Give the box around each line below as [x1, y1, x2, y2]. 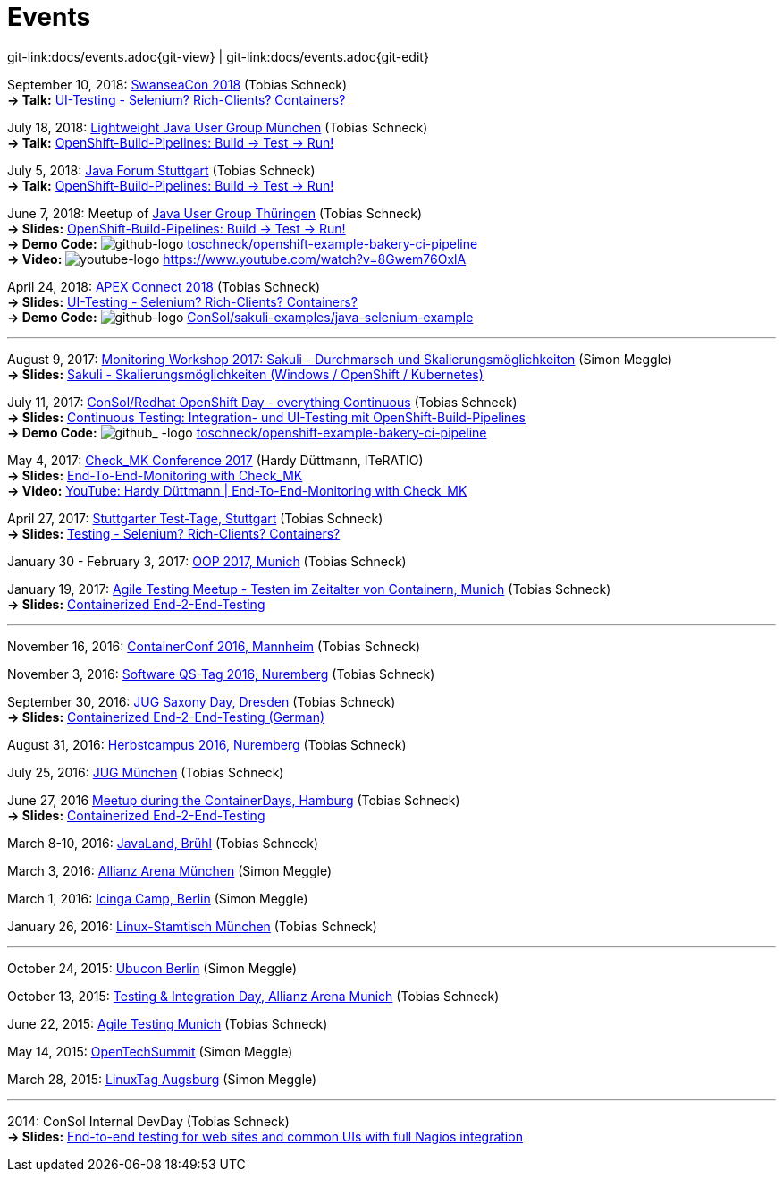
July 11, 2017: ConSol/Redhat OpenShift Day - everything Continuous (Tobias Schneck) [7, 394, 518, 410]
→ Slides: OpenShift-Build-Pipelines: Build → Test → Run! [7, 220, 346, 236]
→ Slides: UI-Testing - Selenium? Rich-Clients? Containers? [7, 293, 358, 310]
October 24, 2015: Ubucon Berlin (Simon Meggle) [7, 960, 298, 976]
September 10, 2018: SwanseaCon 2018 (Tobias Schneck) [7, 76, 348, 92]
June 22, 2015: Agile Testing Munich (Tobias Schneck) [7, 1015, 328, 1031]
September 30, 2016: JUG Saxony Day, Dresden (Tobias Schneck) [7, 693, 396, 709]
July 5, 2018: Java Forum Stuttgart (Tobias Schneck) [7, 162, 316, 178]
